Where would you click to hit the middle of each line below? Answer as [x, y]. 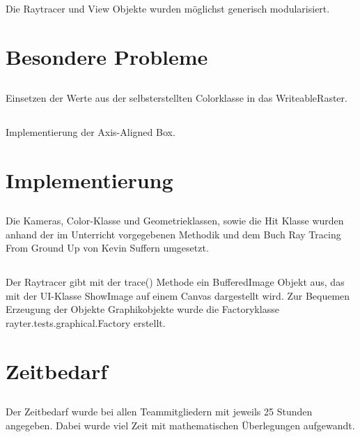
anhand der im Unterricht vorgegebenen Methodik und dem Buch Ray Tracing [173, 234]
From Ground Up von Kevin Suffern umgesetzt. [107, 248]
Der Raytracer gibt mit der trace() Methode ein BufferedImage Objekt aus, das [175, 282]
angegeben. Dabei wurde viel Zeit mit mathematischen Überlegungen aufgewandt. [180, 425]
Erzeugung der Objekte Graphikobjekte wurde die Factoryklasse [142, 309]
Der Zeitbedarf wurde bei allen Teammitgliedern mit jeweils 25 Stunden [159, 412]
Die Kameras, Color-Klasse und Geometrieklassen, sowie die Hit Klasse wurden [175, 221]
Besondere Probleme [107, 57]
